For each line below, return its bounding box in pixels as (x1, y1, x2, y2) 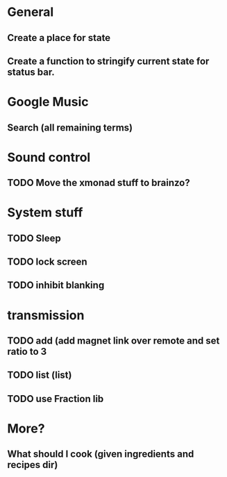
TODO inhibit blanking (7, 279, 105, 292)
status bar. (7, 66, 56, 78)
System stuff (7, 205, 83, 221)
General (7, 4, 54, 20)
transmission (7, 307, 85, 323)
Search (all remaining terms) (7, 122, 133, 133)
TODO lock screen (7, 256, 88, 268)
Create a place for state (7, 32, 111, 44)
